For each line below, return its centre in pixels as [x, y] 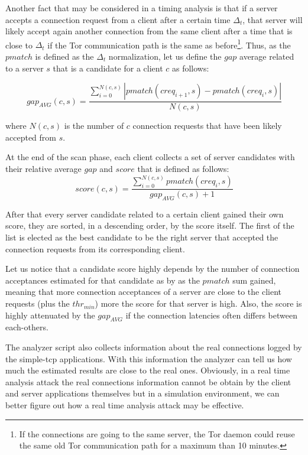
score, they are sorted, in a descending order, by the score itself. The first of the [150, 225]
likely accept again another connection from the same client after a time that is [149, 31]
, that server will [273, 19]
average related [267, 56]
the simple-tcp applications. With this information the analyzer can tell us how [149, 358]
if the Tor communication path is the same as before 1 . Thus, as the [169, 44]
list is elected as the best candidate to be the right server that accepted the [142, 237]
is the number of [94, 126]
